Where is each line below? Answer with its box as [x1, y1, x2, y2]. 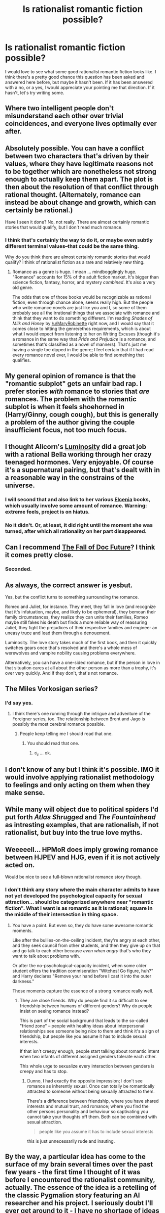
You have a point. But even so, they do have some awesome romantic [12, 922, 154, 928]
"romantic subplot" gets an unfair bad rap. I [5, 379, 142, 388]
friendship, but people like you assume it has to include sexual [19, 1033, 146, 1039]
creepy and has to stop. [19, 1068, 68, 1074]
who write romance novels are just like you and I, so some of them [12, 305, 147, 311]
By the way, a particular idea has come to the [5, 1152, 146, 1161]
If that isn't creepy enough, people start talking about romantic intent [19, 1048, 160, 1054]
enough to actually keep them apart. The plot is [5, 175, 153, 184]
